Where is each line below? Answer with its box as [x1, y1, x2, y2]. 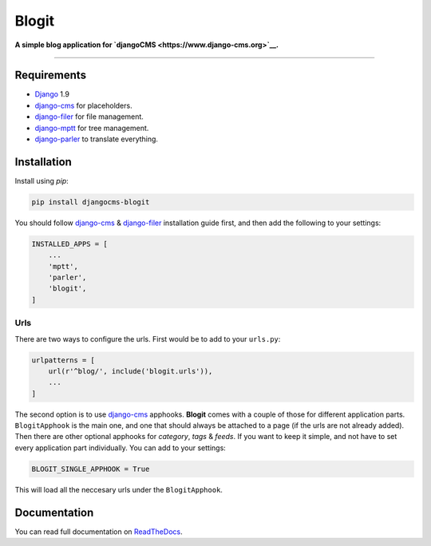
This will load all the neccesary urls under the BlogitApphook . [14, 485, 223, 494]
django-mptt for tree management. [34, 123, 149, 133]
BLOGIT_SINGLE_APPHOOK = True [31, 464, 150, 473]
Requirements [14, 69, 87, 82]
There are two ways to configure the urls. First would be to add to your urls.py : [14, 334, 281, 343]
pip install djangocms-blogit [31, 197, 150, 207]
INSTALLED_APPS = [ [31, 239, 108, 248]
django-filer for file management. [34, 112, 144, 121]
